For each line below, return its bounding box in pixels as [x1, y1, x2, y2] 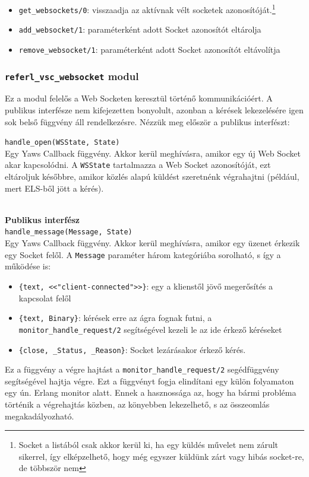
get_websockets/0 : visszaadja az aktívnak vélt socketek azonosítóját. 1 [18, 2, 276, 15]
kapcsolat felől [18, 291, 71, 304]
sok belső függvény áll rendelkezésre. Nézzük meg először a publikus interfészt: [5, 115, 290, 128]
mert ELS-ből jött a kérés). [5, 182, 104, 194]
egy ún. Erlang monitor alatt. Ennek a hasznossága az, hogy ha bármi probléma [5, 386, 297, 399]
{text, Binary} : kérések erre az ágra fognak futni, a [18, 311, 212, 324]
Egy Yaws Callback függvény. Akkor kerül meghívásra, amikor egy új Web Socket [5, 147, 301, 159]
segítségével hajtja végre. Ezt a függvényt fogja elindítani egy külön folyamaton [5, 374, 294, 387]
